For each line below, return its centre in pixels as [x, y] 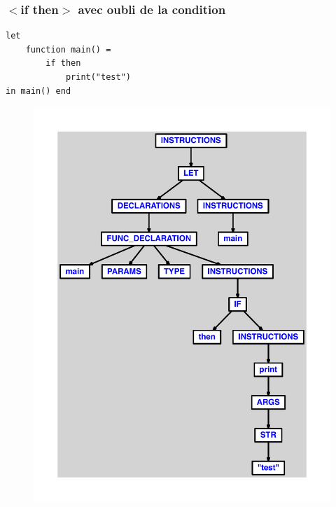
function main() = [68, 49]
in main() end [38, 91]
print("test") [98, 77]
